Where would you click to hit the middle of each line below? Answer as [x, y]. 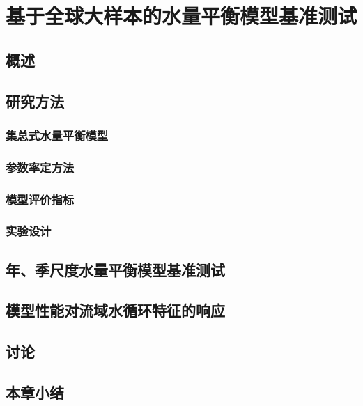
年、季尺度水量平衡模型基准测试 [115, 269]
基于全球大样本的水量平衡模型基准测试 [181, 16]
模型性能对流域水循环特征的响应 [115, 310]
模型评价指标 [40, 199]
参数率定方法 [40, 167]
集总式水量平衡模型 [57, 135]
